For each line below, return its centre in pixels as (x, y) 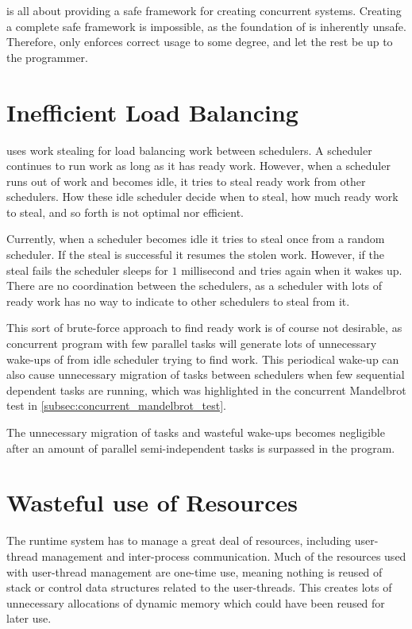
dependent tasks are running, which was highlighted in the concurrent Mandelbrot (206, 390)
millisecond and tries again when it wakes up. (292, 270)
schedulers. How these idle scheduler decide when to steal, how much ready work (202, 197)
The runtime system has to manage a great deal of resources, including (179, 540)
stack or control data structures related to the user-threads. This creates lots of (199, 587)
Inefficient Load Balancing (152, 112)
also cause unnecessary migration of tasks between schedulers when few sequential (206, 374)
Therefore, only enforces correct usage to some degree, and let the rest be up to (200, 42)
